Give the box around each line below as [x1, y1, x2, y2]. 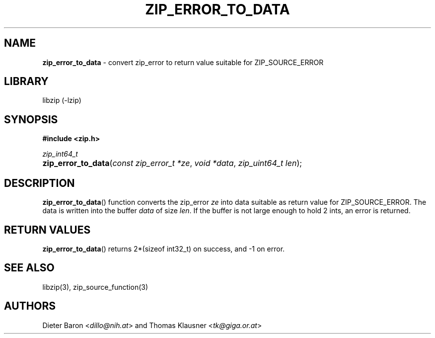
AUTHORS [4, 300, 56, 313]
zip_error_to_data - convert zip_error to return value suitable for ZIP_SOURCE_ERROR [42, 58, 324, 67]
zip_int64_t [42, 150, 78, 159]
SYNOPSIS [4, 113, 58, 126]
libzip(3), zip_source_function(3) [42, 282, 148, 291]
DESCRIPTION [4, 176, 75, 189]
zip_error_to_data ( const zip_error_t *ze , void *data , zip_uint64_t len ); [42, 158, 302, 169]
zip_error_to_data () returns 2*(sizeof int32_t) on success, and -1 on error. [42, 244, 285, 253]
